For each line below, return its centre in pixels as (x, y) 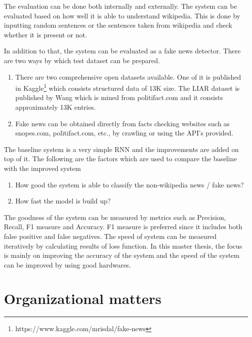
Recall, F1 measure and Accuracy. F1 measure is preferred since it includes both (123, 227)
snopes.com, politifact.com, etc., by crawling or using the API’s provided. (124, 133)
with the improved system (42, 168)
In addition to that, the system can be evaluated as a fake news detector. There (122, 51)
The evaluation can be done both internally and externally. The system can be (120, 6)
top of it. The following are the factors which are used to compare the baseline (120, 159)
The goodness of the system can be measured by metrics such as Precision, (115, 217)
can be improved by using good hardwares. (68, 264)
